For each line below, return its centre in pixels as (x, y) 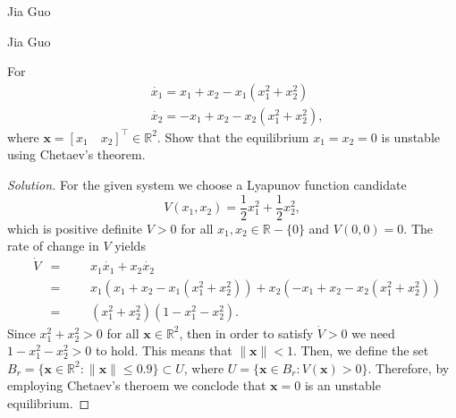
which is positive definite (75, 228)
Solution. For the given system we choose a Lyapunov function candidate (207, 185)
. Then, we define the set (361, 350)
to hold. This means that (164, 350)
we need (373, 333)
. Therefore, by (409, 367)
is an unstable (342, 385)
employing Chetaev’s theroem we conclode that (137, 385)
